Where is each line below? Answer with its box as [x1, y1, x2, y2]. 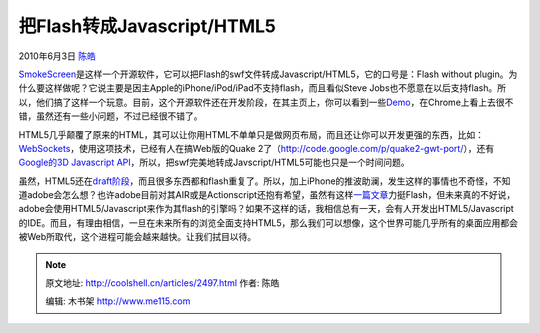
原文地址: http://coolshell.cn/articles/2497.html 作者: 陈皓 [45, 277, 280, 289]
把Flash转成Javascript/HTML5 [18, 15, 277, 37]
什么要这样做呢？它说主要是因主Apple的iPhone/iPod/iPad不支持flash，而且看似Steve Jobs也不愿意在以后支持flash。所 [18, 82, 507, 94]
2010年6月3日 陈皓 [18, 50, 97, 62]
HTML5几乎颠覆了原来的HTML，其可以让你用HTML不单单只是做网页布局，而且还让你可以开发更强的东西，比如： [18, 128, 485, 140]
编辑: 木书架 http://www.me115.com [45, 295, 191, 307]
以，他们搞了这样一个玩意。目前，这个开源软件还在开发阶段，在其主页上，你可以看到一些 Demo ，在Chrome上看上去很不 [18, 96, 514, 108]
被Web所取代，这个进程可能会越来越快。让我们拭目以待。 [18, 231, 257, 243]
